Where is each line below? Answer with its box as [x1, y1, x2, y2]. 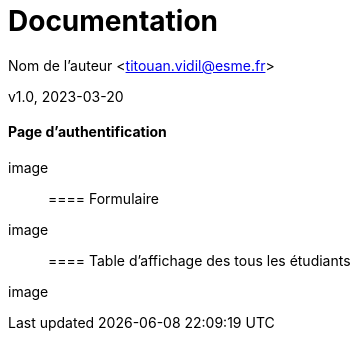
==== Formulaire [48, 189, 159, 207]
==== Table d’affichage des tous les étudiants [48, 251, 351, 269]
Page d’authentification [8, 123, 167, 141]
